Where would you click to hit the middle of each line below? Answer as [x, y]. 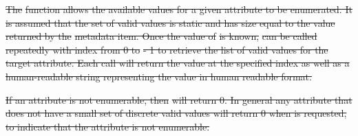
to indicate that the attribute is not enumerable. [108, 126]
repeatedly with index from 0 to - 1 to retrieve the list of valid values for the [167, 49]
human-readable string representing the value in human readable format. [159, 76]
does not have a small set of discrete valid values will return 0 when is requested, [176, 113]
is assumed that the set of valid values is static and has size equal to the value [170, 22]
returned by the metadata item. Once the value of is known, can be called [161, 36]
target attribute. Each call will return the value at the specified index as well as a [178, 63]
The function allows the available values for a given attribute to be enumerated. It [179, 9]
